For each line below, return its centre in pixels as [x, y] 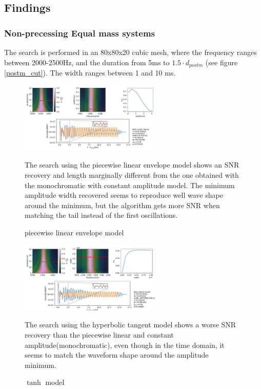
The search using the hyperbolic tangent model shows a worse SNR [130, 325]
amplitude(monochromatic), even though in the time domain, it [125, 345]
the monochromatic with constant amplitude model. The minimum [130, 185]
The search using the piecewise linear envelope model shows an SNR [132, 165]
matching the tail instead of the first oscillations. [101, 215]
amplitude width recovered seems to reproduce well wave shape [124, 195]
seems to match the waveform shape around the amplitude [117, 355]
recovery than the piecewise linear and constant [99, 334]
